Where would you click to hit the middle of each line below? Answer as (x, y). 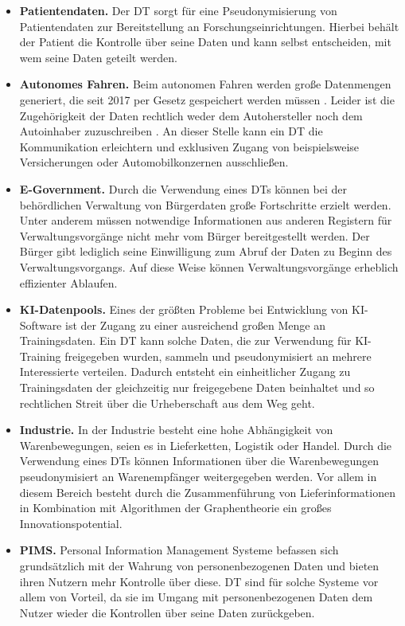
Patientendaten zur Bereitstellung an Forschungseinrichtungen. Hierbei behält (209, 26)
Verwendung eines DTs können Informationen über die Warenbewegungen (199, 461)
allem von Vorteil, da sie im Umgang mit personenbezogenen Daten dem (196, 597)
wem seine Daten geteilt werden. (99, 57)
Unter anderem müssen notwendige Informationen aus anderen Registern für (206, 220)
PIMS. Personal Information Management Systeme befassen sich (179, 550)
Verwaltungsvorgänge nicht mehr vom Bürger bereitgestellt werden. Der (195, 235)
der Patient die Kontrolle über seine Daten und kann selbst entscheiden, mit (205, 42)
